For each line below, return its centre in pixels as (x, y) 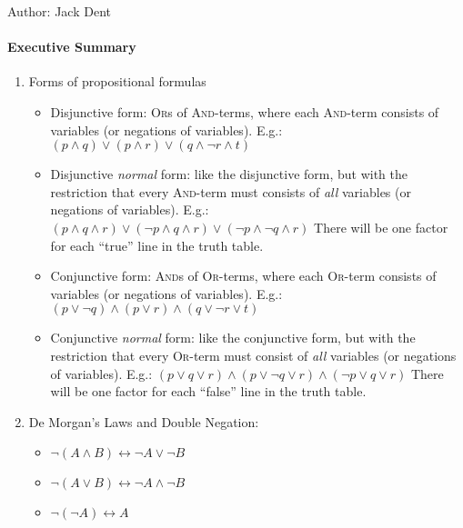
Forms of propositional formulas (117, 81)
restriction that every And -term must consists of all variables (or (231, 191)
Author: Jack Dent (59, 11)
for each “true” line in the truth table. (157, 245)
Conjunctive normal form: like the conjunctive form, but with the (233, 338)
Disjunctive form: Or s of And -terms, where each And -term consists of (245, 111)
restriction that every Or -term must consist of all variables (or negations (253, 355)
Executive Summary (72, 47)
